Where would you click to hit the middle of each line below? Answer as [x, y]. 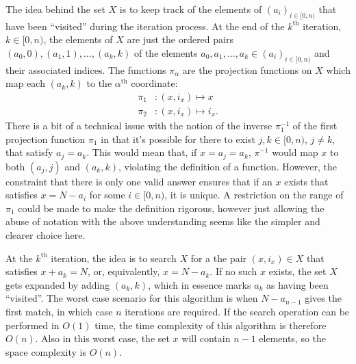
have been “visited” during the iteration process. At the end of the [145, 26]
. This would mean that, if [142, 152]
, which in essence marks [200, 284]
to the [99, 83]
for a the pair [219, 258]
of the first [315, 126]
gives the [323, 298]
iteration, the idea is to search [114, 258]
